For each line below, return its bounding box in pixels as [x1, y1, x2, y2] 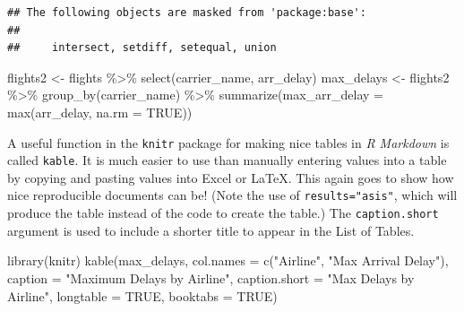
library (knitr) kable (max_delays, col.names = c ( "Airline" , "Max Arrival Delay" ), [7, 251, 449, 270]
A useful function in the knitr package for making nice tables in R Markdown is [7, 133, 450, 152]
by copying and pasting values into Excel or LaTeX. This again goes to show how [7, 168, 454, 186]
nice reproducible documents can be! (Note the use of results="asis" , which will [7, 186, 458, 204]
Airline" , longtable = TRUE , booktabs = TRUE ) [7, 286, 278, 305]
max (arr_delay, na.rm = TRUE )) [7, 102, 193, 121]
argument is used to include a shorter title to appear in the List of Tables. [7, 221, 415, 239]
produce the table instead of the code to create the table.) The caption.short [7, 204, 439, 222]
